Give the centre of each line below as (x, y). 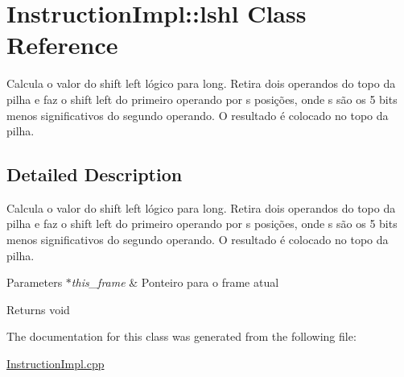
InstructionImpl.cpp (56, 364)
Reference (62, 45)
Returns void (38, 309)
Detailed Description (95, 174)
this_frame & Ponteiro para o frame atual (175, 282)
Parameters (35, 282)
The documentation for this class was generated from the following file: (181, 336)
